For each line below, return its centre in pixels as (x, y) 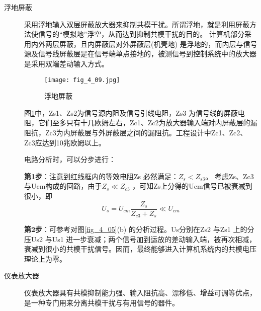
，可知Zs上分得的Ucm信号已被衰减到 (192, 186)
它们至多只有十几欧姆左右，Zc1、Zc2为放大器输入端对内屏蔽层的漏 (148, 123)
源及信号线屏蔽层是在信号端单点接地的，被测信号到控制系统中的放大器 (140, 54)
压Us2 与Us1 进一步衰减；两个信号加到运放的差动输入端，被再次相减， (140, 239)
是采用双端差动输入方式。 (66, 63)
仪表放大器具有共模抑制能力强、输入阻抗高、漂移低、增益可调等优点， (140, 293)
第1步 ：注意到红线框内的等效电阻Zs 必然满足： (101, 176)
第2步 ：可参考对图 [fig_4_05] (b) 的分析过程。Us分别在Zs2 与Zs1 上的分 (139, 229)
